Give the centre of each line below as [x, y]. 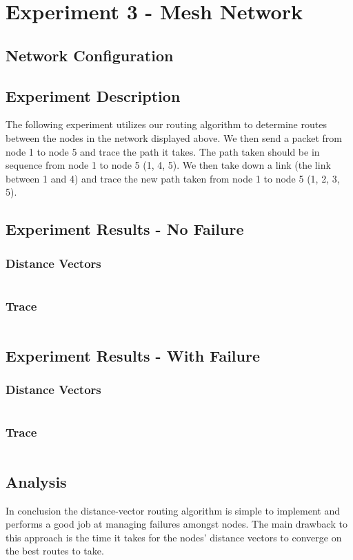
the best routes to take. [55, 551]
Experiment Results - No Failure [125, 229]
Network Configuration [90, 55]
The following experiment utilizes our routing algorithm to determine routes [166, 124]
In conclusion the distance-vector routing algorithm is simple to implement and [173, 510]
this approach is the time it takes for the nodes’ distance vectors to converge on [174, 537]
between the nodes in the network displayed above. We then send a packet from [174, 137]
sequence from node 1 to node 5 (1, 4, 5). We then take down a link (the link [168, 165]
